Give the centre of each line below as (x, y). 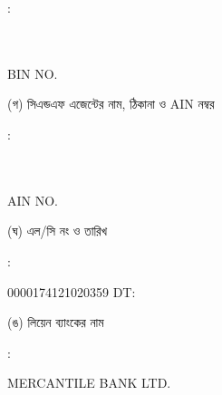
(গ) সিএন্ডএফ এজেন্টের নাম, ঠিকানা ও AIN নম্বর (111, 104)
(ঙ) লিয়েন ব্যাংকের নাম (56, 322)
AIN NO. (33, 200)
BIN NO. (33, 73)
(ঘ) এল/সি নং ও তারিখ (58, 231)
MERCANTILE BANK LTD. (89, 383)
